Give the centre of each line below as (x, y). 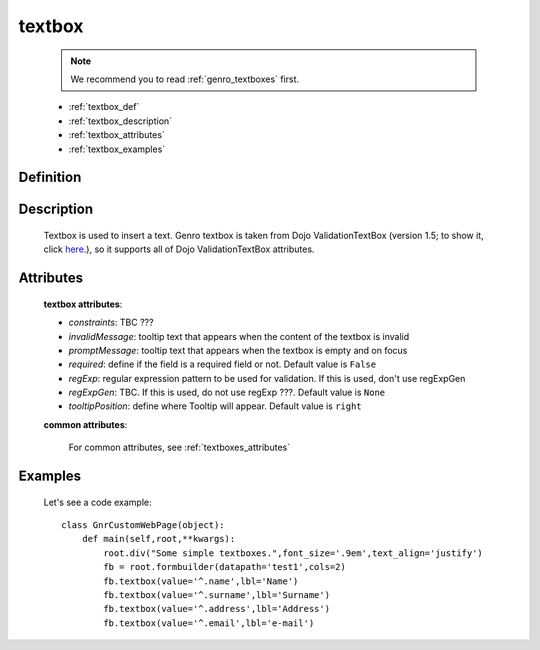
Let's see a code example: (97, 502)
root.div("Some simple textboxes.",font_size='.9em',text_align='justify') (293, 553)
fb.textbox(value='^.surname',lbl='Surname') (216, 594)
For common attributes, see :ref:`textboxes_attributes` (179, 447)
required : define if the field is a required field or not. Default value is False (222, 364)
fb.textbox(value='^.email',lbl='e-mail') (209, 623)
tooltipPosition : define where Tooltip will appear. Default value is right (215, 406)
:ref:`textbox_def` (104, 107)
